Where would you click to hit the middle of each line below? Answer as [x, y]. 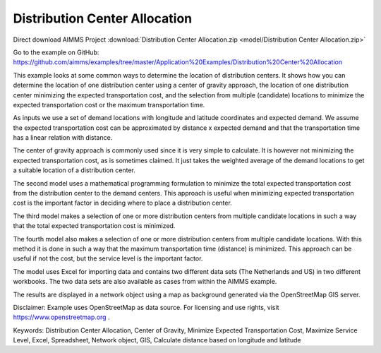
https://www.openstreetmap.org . [61, 317]
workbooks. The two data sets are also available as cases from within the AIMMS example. [145, 282]
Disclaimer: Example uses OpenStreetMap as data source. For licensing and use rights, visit [146, 307]
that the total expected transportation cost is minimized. [94, 226]
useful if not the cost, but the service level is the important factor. [108, 258]
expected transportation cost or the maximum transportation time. [109, 104]
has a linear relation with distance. [63, 138]
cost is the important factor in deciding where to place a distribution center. [122, 203]
